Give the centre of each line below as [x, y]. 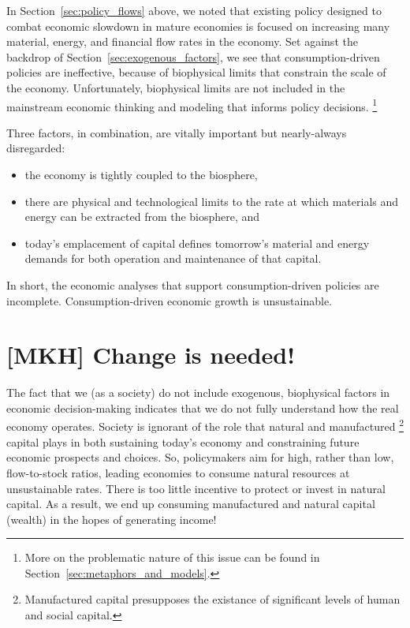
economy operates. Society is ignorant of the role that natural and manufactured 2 [205, 425]
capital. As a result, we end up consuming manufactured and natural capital [191, 504]
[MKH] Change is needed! [151, 355]
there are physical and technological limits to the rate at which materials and [212, 201]
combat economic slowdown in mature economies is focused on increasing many [198, 26]
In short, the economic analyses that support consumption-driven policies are [193, 284]
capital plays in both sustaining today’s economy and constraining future [183, 441]
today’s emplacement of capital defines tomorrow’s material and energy [197, 243]
